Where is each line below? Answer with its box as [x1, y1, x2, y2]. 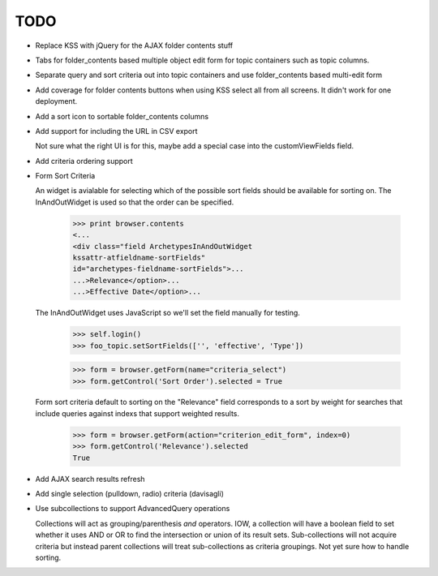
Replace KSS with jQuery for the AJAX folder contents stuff [35, 41, 234, 50]
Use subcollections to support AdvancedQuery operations [35, 504, 230, 514]
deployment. [35, 97, 77, 106]
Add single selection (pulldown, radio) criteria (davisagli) [35, 489, 225, 499]
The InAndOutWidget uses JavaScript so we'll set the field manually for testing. [35, 308, 300, 318]
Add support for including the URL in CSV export [35, 126, 198, 135]
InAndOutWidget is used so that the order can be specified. [35, 197, 234, 207]
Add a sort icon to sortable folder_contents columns [35, 111, 209, 121]
